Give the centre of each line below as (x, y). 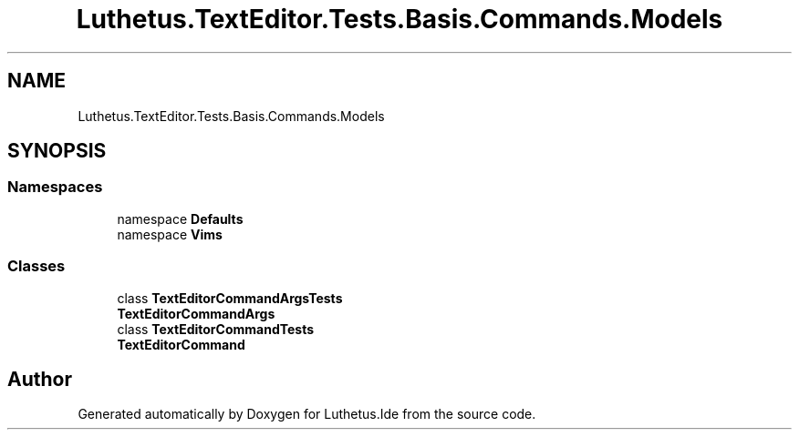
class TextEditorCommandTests (216, 329)
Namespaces (55, 187)
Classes (36, 266)
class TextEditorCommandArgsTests (230, 298)
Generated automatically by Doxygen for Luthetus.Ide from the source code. (307, 414)
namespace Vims (170, 234)
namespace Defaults (180, 218)
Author (40, 379)
